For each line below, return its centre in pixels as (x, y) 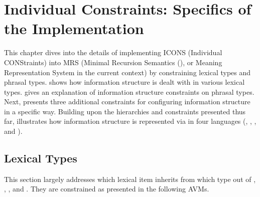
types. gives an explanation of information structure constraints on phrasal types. (129, 91)
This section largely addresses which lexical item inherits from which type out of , (130, 179)
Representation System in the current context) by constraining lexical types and (127, 72)
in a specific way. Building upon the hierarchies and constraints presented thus (125, 111)
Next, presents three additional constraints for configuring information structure (127, 102)
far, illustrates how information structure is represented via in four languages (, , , (130, 121)
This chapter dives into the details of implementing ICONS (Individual (113, 52)
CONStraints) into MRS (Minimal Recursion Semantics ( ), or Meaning (113, 62)
